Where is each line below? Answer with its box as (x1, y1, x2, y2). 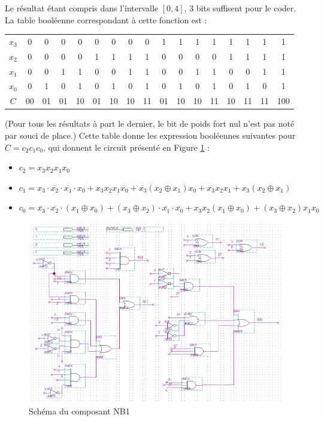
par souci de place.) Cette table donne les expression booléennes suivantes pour (5, 129, 296, 141)
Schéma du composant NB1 (29, 404, 130, 417)
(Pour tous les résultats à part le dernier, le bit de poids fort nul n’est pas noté (5, 117, 295, 130)
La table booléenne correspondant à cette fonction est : (5, 13, 207, 26)
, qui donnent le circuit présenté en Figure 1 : (43, 141, 210, 153)
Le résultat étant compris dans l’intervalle (5, 2, 159, 14)
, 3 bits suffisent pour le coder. (184, 2, 296, 14)
